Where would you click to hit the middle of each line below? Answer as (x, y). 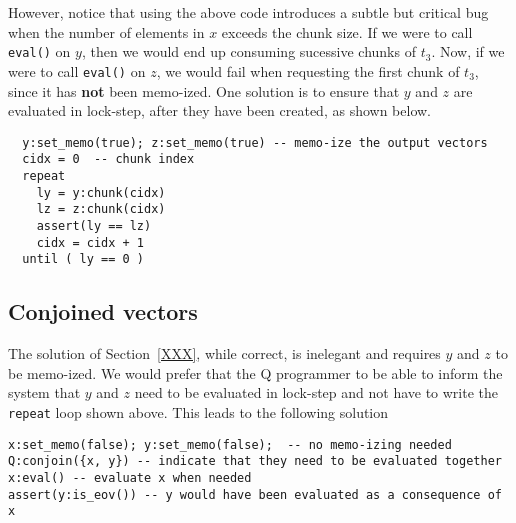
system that (44, 392)
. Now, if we (468, 51)
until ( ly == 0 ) (83, 259)
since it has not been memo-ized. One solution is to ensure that (204, 90)
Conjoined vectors (103, 311)
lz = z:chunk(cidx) (101, 209)
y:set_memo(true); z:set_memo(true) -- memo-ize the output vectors (255, 142)
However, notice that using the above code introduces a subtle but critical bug (248, 12)
